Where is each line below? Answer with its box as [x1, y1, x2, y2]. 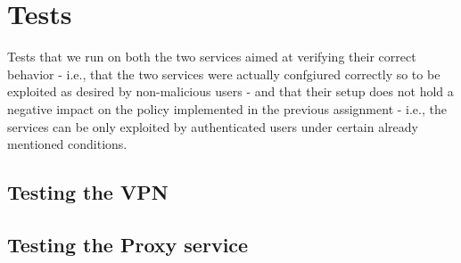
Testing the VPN [7, 178, 169, 206]
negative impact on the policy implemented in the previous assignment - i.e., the [7, 99, 447, 118]
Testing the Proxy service [7, 230, 249, 258]
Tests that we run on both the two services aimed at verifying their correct [7, 47, 416, 66]
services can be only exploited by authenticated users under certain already [7, 117, 418, 136]
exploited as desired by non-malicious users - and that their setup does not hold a [7, 82, 454, 101]
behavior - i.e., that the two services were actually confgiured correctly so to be [7, 64, 440, 83]
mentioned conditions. [7, 135, 128, 153]
